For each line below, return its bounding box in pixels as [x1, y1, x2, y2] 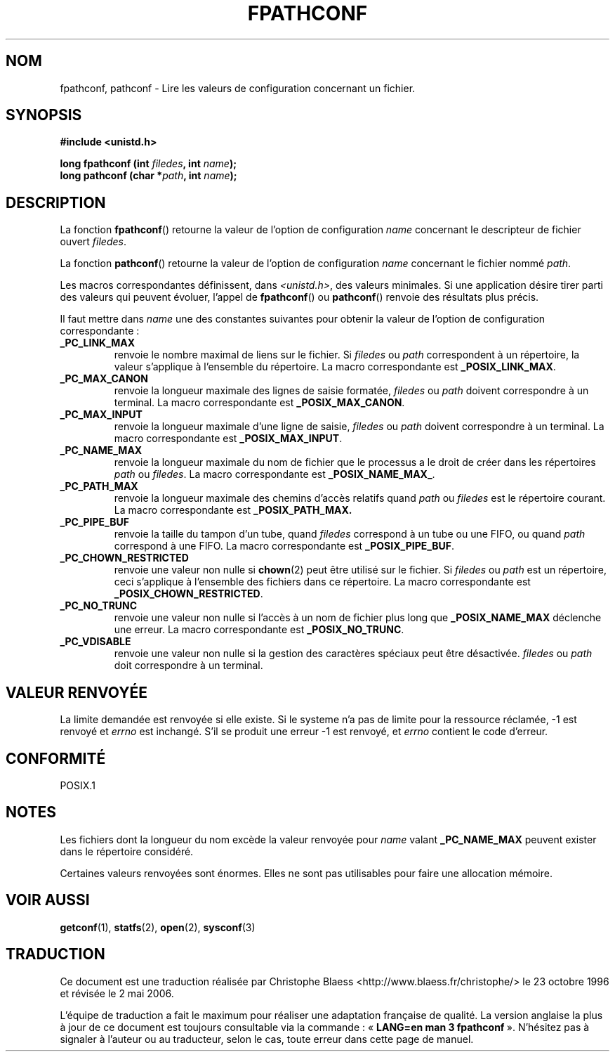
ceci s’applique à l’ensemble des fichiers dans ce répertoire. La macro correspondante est [114, 576, 531, 588]
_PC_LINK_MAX [60, 337, 135, 349]
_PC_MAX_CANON [60, 372, 149, 385]
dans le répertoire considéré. [60, 845, 194, 857]
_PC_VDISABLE [60, 635, 131, 648]
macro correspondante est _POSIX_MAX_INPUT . [114, 432, 343, 445]
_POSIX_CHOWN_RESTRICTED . [114, 588, 263, 600]
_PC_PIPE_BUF [60, 516, 129, 528]
